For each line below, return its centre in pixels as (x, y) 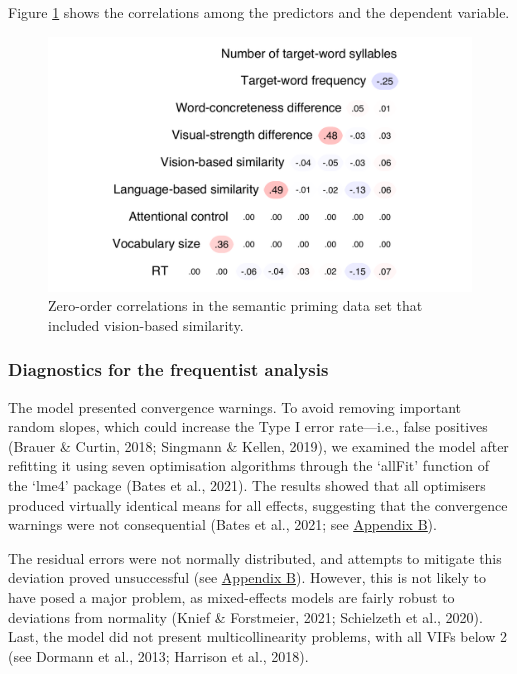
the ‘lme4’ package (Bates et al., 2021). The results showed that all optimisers (247, 485)
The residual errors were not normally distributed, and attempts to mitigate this (255, 557)
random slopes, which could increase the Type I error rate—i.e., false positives (248, 426)
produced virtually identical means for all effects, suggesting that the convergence (258, 504)
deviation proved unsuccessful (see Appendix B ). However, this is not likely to (247, 577)
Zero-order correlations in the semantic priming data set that (235, 305)
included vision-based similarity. (146, 324)
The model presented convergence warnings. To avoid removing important (234, 406)
